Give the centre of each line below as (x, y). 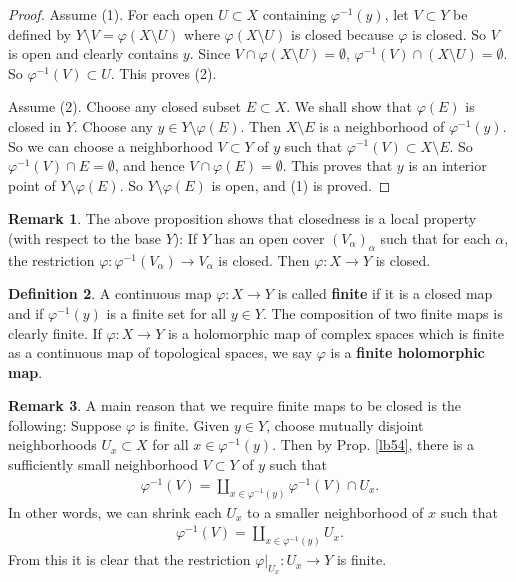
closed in (34, 125)
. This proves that (337, 165)
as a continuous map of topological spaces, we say (160, 352)
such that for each (435, 237)
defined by (40, 33)
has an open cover (269, 237)
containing (294, 14)
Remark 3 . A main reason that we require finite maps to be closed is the (235, 405)
